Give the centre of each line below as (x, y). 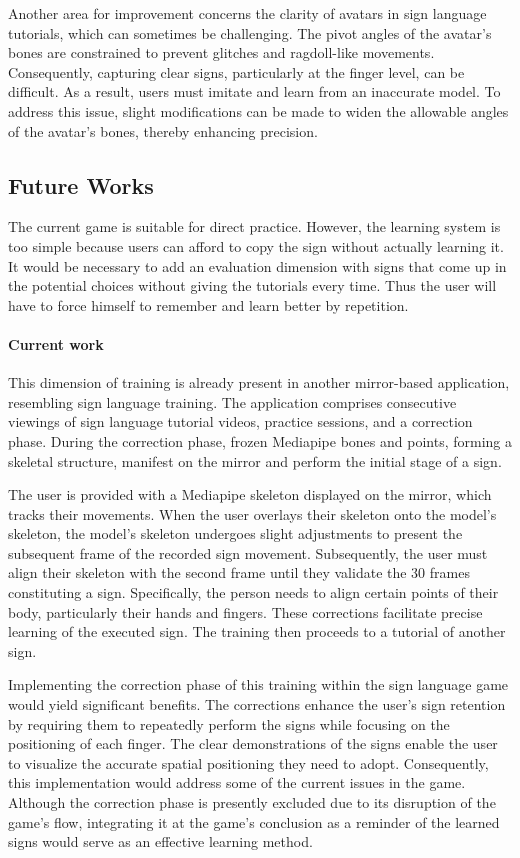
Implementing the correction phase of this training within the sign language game (258, 684)
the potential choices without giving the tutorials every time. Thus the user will (252, 285)
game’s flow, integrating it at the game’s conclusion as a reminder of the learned (254, 821)
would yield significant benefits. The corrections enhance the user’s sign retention (257, 704)
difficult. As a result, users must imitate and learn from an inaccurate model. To (254, 91)
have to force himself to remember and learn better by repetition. (208, 304)
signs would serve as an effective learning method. (160, 841)
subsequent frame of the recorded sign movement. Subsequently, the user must (248, 552)
